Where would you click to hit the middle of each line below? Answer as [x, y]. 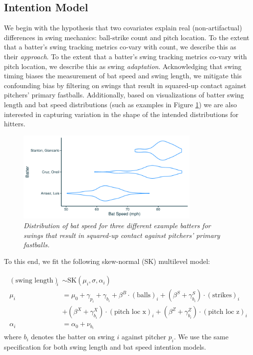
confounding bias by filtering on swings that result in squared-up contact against [125, 85]
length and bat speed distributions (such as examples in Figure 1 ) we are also [120, 104]
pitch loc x [130, 312]
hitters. [15, 124]
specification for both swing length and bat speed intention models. [105, 347]
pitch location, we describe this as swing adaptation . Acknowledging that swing [123, 66]
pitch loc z [224, 312]
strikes [222, 296]
